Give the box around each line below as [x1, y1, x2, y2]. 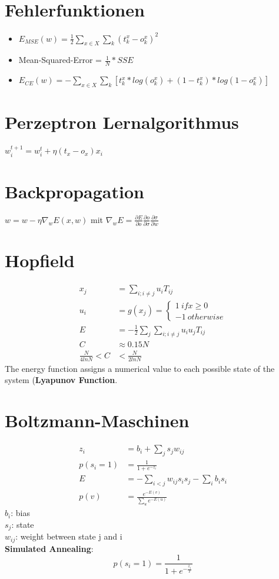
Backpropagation [5, 179, 144, 203]
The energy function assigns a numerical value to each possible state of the [5, 362, 275, 374]
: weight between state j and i [15, 530, 122, 543]
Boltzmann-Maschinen [5, 408, 190, 432]
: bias [11, 507, 30, 519]
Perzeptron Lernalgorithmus [5, 110, 239, 134]
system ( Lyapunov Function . [5, 374, 118, 386]
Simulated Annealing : [5, 542, 94, 554]
